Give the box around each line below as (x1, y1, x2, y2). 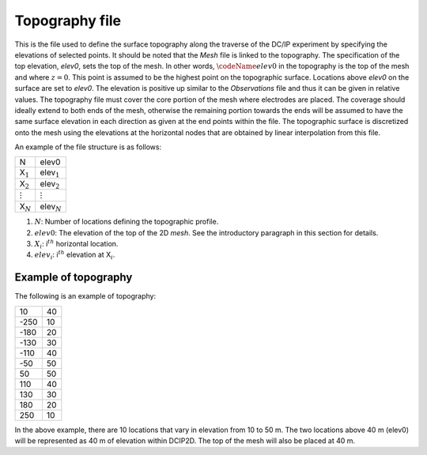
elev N (40, 201, 62, 213)
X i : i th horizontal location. (34, 238, 119, 250)
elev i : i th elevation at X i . (34, 249, 115, 261)
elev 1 (40, 167, 60, 179)
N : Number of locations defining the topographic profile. (34, 217, 219, 227)
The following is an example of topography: (14, 291, 157, 301)
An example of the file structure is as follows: (14, 142, 162, 152)
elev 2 (40, 178, 60, 191)
